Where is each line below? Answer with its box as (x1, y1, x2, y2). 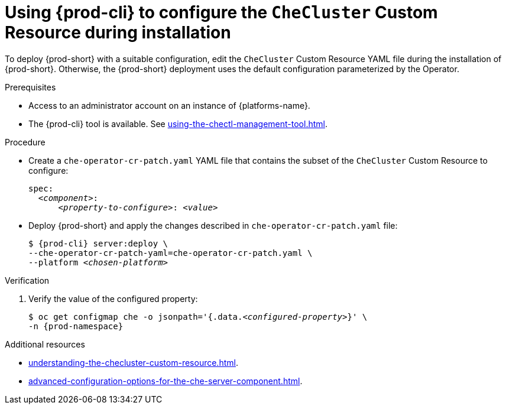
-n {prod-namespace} (28, 321, 124, 331)
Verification (5, 275, 50, 285)
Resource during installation (5, 22, 231, 43)
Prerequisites (5, 82, 56, 92)
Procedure (5, 137, 46, 147)
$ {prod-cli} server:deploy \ (28, 238, 168, 248)
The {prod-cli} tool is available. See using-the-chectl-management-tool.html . (28, 118, 327, 129)
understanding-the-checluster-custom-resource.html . (28, 357, 238, 368)
